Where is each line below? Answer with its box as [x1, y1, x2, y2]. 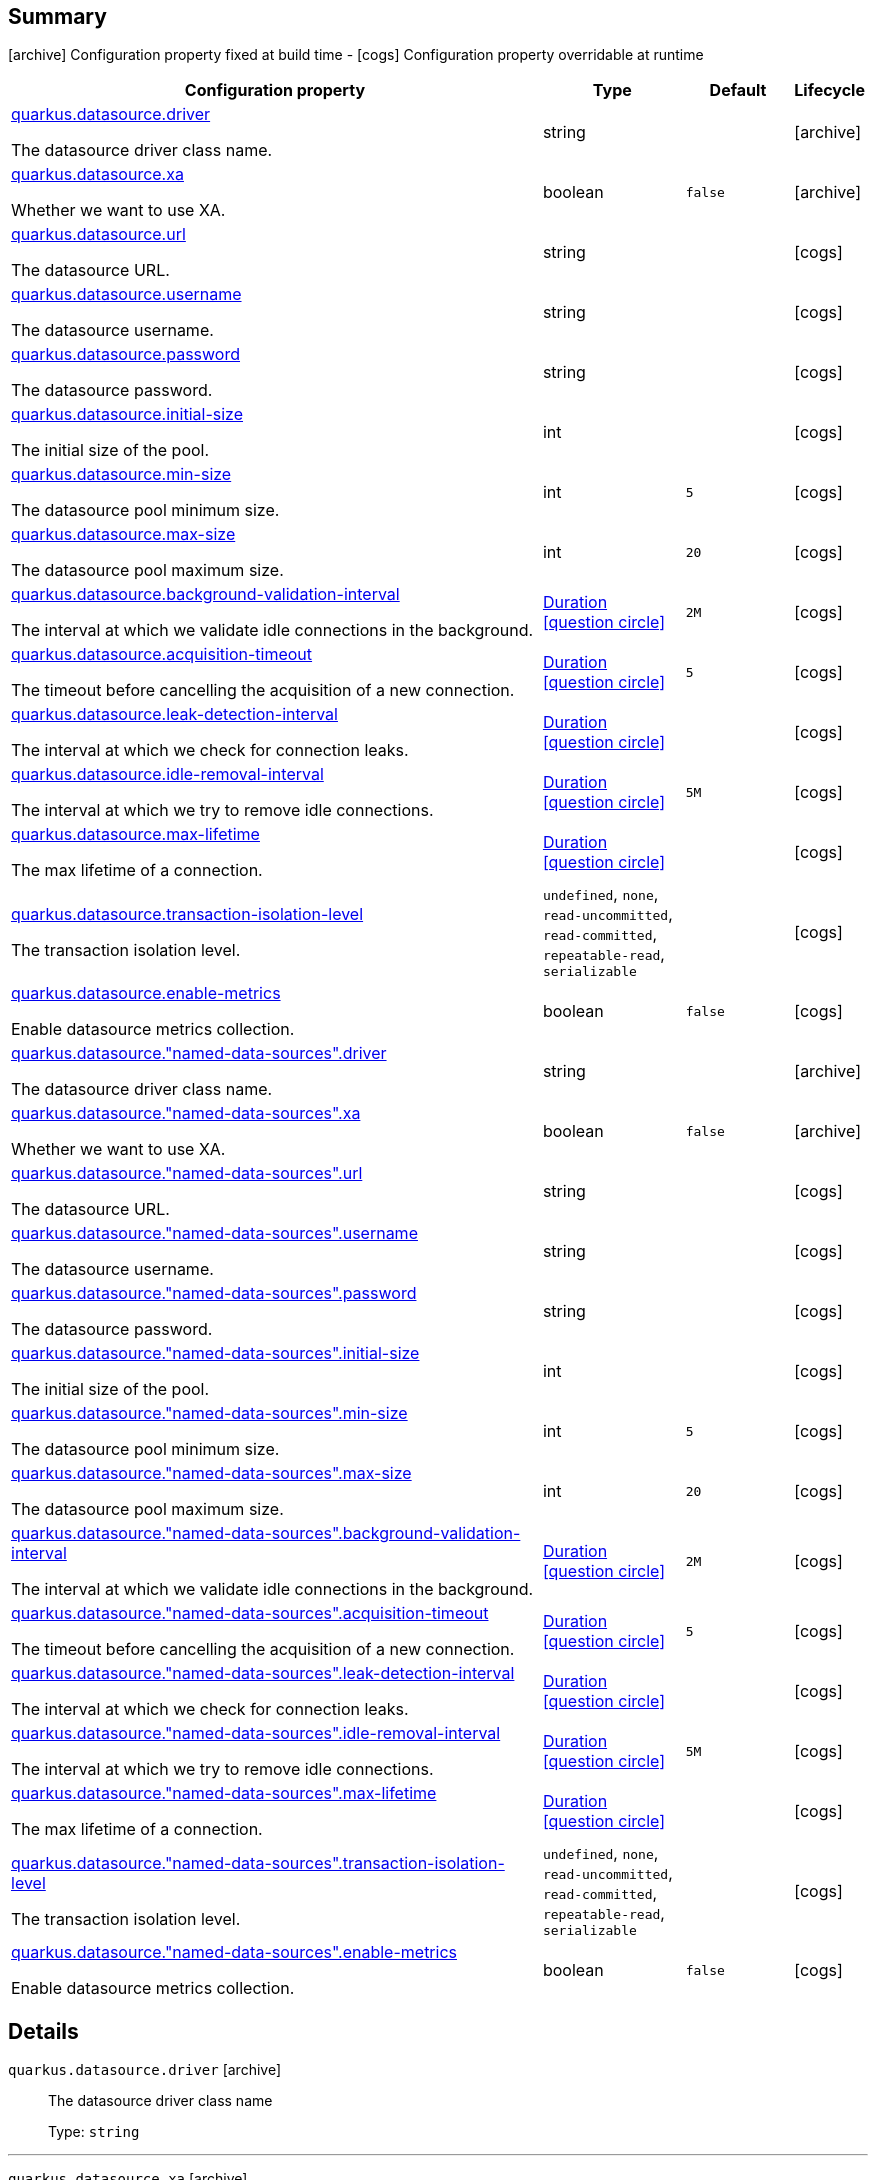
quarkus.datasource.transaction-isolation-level [11, 903, 364, 924]
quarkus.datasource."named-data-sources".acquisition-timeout [11, 1603, 489, 1624]
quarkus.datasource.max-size [11, 524, 236, 545]
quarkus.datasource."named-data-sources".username [11, 1223, 418, 1244]
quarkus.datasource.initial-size [11, 404, 244, 425]
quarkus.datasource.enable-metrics [11, 983, 281, 1004]
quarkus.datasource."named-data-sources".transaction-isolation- [11, 1852, 505, 1873]
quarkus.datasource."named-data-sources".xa [11, 1103, 361, 1124]
